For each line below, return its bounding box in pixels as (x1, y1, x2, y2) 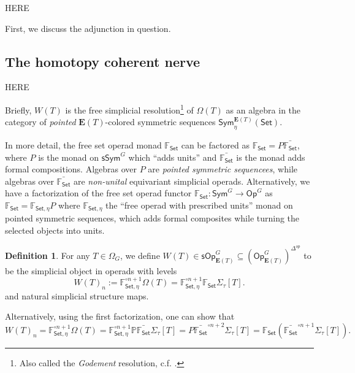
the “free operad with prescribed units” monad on (105, 199, 293, 211)
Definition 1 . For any (5, 248, 90, 261)
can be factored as (181, 139, 250, 152)
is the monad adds (236, 150, 305, 163)
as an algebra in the (226, 103, 301, 116)
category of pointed (5, 115, 76, 128)
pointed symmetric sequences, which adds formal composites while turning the (5, 212, 300, 225)
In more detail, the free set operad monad (5, 139, 162, 152)
